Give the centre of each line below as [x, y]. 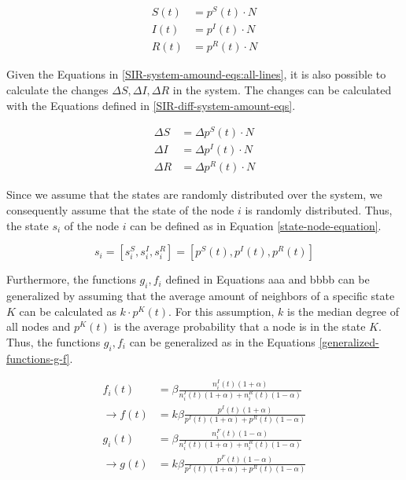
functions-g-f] [38, 358]
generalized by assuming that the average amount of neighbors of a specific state [201, 296]
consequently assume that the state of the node [120, 210]
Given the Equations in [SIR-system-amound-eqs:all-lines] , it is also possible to [196, 74]
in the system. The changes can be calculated [282, 89]
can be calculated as [68, 311]
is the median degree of [343, 311]
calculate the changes [57, 89]
